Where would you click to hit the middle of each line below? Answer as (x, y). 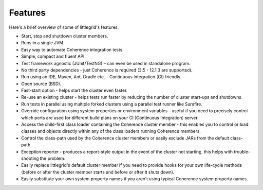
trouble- (242, 152)
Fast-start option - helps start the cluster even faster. (74, 90)
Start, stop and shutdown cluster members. (65, 36)
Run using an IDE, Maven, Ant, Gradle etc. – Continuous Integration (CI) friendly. (101, 77)
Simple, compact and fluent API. (54, 56)
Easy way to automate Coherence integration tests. (72, 50)
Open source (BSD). (41, 84)
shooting (30, 158)
